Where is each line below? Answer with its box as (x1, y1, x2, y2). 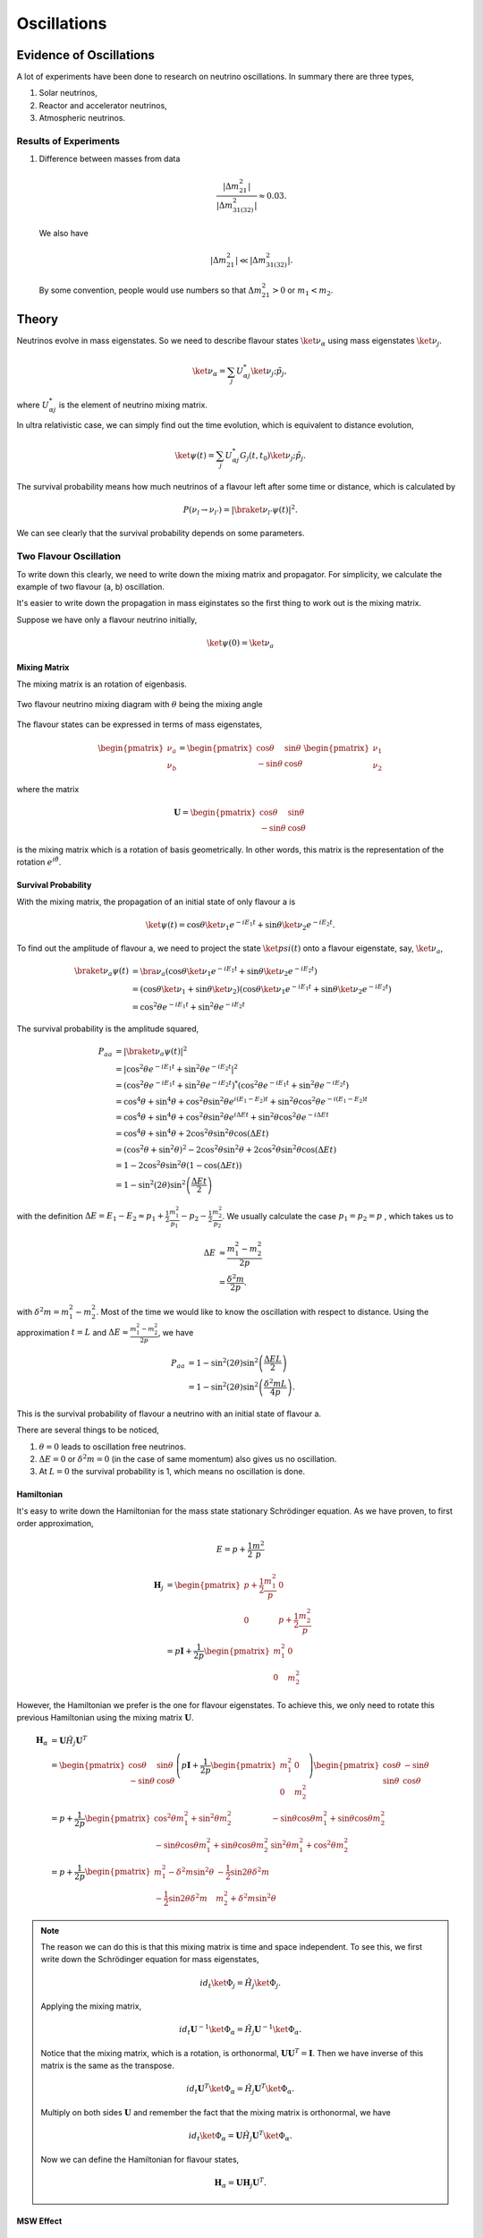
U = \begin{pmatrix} (174, 807, 257, 818)
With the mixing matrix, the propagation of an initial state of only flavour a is (16, 896, 296, 907)
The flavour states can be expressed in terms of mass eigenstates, (16, 719, 263, 730)
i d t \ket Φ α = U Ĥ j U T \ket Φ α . (188, 2129, 292, 2143)
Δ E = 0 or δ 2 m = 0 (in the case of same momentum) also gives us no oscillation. (38, 1453, 337, 1465)
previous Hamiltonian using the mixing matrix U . (16, 1713, 194, 1723)
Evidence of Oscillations (16, 47, 156, 63)
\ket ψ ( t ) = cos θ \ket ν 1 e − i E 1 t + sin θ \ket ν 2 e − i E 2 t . (145, 918, 335, 932)
